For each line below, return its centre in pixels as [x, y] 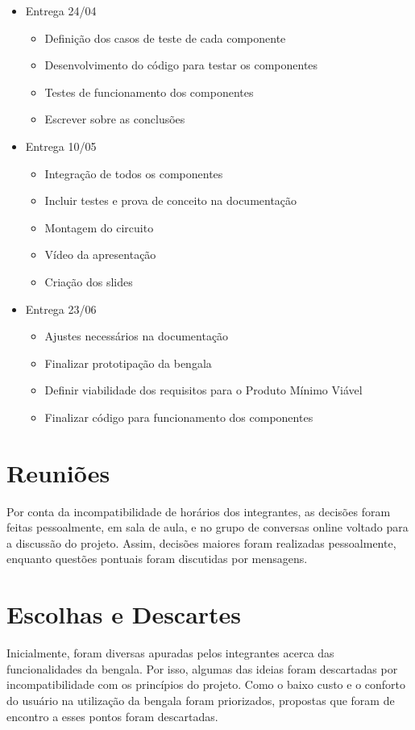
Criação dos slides [89, 281]
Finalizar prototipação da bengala [128, 363]
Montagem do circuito [99, 227]
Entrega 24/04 [61, 10]
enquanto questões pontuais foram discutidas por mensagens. [157, 559]
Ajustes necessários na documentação [137, 336]
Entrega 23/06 [61, 309]
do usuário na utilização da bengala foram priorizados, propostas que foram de [201, 700]
